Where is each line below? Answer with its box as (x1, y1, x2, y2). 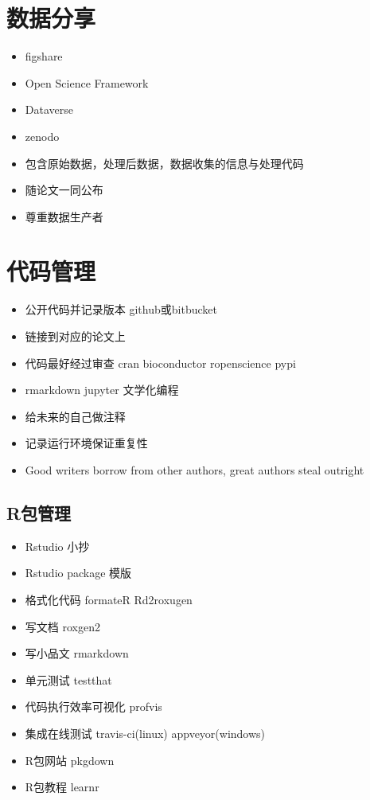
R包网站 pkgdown (25, 751, 115, 768)
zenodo (25, 127, 60, 144)
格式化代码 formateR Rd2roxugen (25, 591, 193, 607)
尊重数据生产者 (25, 208, 103, 224)
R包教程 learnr (25, 779, 99, 795)
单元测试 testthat (25, 671, 112, 688)
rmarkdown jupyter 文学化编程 (25, 381, 179, 398)
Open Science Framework (25, 74, 149, 91)
